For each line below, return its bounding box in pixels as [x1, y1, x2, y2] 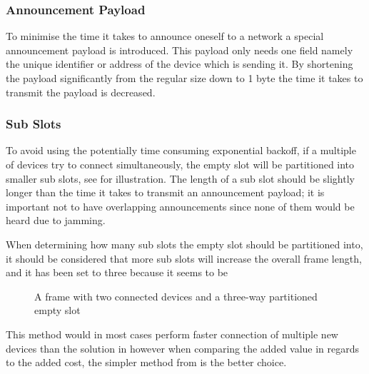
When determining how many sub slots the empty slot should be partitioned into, [6, 236, 363, 251]
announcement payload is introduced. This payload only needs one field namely [6, 42, 353, 57]
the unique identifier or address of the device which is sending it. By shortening [6, 56, 353, 71]
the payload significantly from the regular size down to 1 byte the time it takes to [6, 71, 363, 85]
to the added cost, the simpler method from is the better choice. [6, 355, 287, 370]
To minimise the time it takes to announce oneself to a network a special [6, 29, 324, 44]
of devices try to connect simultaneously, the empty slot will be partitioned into [6, 157, 355, 171]
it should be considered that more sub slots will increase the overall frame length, [6, 251, 362, 266]
